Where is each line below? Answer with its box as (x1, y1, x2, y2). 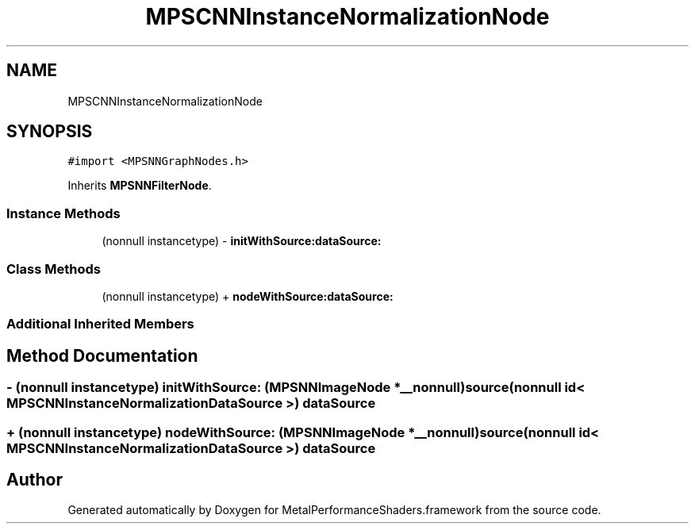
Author (6, 469, 63, 490)
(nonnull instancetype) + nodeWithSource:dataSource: (102, 289, 394, 303)
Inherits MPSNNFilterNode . (67, 179, 212, 193)
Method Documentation (6, 345, 198, 366)
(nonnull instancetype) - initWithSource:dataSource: (102, 234, 382, 248)
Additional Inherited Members (6, 316, 194, 332)
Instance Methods (6, 205, 121, 221)
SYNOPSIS (6, 121, 93, 142)
